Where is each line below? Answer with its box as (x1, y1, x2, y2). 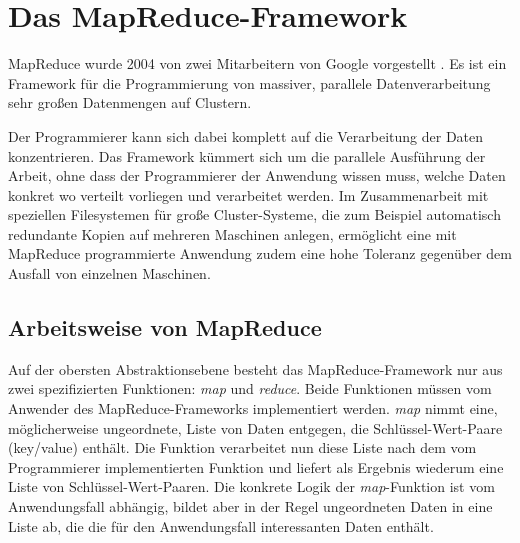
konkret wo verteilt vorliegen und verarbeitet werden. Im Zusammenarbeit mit (8, 184, 489, 205)
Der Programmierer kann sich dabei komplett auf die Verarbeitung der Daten (8, 125, 484, 146)
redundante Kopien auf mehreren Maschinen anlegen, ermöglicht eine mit (8, 223, 457, 244)
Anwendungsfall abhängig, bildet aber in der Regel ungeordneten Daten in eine (8, 496, 493, 517)
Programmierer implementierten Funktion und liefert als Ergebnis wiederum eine (8, 456, 504, 477)
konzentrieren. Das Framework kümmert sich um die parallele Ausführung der (8, 145, 486, 166)
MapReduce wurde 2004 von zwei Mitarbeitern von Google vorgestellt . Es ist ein (8, 53, 507, 74)
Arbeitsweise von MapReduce (8, 312, 322, 343)
